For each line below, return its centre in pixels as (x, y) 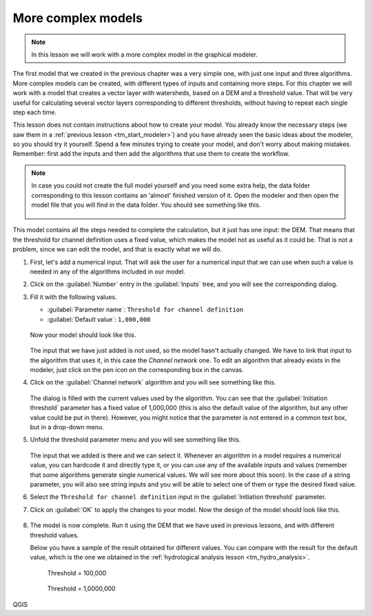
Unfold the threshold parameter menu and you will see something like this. (135, 440)
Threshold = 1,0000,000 (82, 588)
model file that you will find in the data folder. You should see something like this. (146, 205)
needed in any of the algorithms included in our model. (107, 271)
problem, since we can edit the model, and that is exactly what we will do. (117, 249)
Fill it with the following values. (73, 297)
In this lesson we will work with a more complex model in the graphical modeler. (145, 54)
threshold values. (54, 535)
